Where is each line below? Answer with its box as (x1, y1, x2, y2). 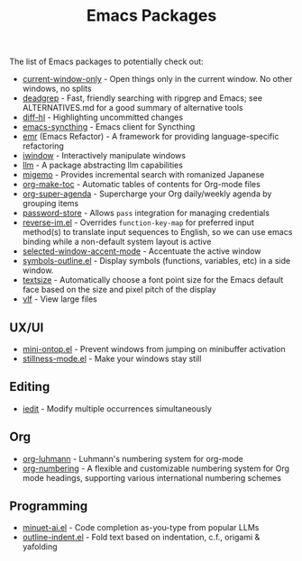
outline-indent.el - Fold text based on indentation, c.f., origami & (22, 532, 261, 543)
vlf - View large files (22, 294, 97, 304)
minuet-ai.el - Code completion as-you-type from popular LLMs (22, 522, 260, 533)
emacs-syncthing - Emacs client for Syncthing (22, 122, 196, 132)
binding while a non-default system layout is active (22, 236, 212, 248)
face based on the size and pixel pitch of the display (22, 285, 216, 295)
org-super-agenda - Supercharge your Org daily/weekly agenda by (22, 188, 272, 199)
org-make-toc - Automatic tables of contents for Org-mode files (22, 179, 261, 190)
